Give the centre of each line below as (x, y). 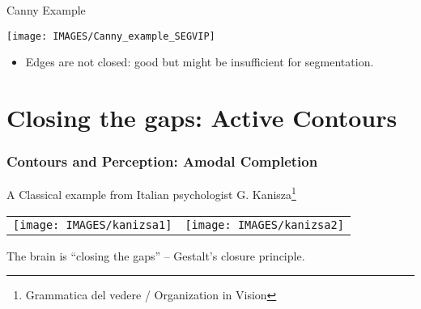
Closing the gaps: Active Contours (202, 118)
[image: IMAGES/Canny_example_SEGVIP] (111, 36)
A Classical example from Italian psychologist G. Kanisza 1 (151, 193)
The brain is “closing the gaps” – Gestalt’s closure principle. (156, 255)
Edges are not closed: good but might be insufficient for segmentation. (200, 62)
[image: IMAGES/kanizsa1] (93, 224)
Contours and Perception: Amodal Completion (162, 161)
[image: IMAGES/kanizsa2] (264, 224)
